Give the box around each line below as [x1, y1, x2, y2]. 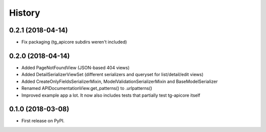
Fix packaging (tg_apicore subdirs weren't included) [21, 39, 128, 45]
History [9, 7, 40, 18]
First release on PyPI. [21, 118, 65, 124]
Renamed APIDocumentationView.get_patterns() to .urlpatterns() [21, 85, 153, 91]
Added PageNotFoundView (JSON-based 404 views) [21, 64, 130, 71]
